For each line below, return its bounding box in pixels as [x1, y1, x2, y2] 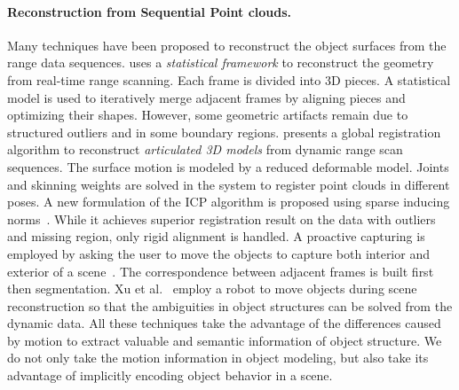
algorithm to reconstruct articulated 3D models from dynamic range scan [7, 140, 403, 159]
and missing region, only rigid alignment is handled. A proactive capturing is [7, 227, 425, 246]
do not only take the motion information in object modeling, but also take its [7, 348, 429, 367]
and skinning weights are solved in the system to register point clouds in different [7, 175, 450, 193]
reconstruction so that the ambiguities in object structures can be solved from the [7, 296, 453, 315]
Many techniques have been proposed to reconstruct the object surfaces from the [7, 35, 447, 54]
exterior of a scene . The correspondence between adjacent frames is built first [7, 261, 434, 280]
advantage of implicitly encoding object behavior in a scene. [7, 366, 333, 385]
